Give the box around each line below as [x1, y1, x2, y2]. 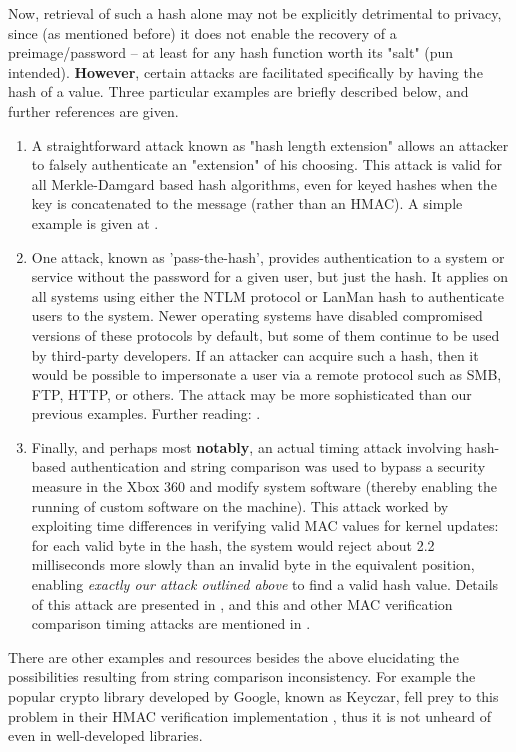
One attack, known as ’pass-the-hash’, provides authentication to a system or [31, 246, 505, 267]
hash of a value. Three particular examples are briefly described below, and [8, 81, 469, 102]
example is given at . [31, 212, 159, 233]
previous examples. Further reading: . [31, 403, 261, 424]
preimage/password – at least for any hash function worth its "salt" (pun [8, 42, 454, 63]
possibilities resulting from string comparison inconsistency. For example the [8, 666, 476, 687]
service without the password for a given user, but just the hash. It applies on [31, 266, 509, 287]
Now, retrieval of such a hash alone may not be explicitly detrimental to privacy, [8, 3, 502, 23]
